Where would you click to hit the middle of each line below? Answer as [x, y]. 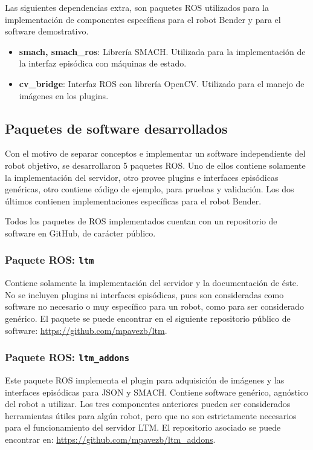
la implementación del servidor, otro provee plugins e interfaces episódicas [142, 177]
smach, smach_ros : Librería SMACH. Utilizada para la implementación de [162, 51]
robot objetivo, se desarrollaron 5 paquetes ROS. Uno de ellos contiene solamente [155, 165]
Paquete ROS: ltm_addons [67, 357]
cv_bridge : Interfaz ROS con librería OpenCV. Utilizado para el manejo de [162, 83]
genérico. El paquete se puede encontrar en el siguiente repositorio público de [148, 318]
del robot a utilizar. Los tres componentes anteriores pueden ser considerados [148, 404]
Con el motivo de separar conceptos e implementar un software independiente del [155, 153]
